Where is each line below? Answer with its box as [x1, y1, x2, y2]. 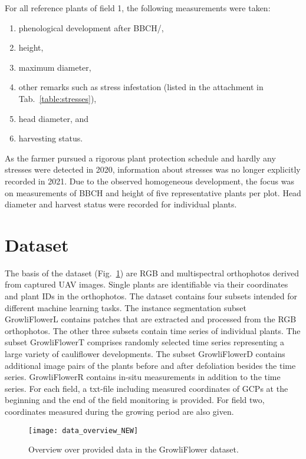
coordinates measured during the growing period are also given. [5, 405, 234, 417]
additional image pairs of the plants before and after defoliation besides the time [5, 359, 296, 371]
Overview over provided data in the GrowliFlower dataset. [28, 443, 239, 455]
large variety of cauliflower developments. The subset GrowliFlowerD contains [5, 348, 285, 359]
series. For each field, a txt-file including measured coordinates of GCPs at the [5, 382, 288, 394]
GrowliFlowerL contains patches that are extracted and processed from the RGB [5, 313, 297, 325]
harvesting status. [18, 132, 83, 144]
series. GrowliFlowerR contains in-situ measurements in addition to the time [5, 371, 281, 383]
